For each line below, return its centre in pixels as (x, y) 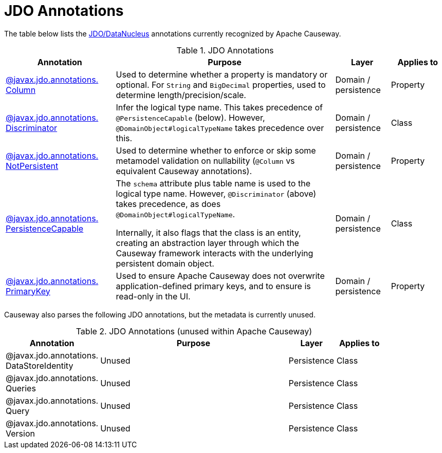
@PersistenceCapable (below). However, (190, 117)
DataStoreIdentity (40, 365)
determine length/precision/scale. (181, 95)
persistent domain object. (165, 263)
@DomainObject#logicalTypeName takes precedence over (220, 128)
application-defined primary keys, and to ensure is (213, 286)
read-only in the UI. (153, 296)
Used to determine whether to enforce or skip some (216, 150)
